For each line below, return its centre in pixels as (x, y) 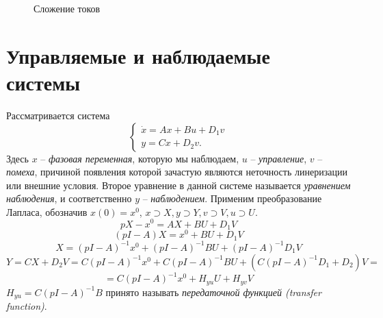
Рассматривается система (58, 115)
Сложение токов (67, 8)
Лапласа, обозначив (47, 211)
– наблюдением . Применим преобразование (232, 198)
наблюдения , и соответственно (69, 198)
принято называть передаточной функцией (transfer (213, 292)
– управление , (279, 158)
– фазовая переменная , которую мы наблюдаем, (140, 158)
